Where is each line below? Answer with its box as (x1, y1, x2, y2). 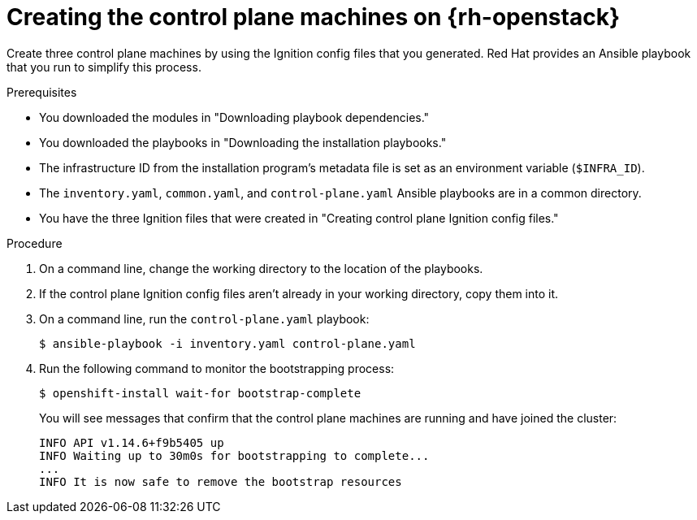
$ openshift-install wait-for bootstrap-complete (39, 386, 361, 400)
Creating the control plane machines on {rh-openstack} (6, 3, 621, 31)
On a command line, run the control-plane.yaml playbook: (39, 311, 370, 326)
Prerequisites (6, 84, 77, 99)
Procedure (6, 236, 63, 250)
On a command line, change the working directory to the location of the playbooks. (39, 261, 483, 275)
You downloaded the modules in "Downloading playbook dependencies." (39, 110, 430, 124)
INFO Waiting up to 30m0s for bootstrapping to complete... (39, 448, 430, 462)
